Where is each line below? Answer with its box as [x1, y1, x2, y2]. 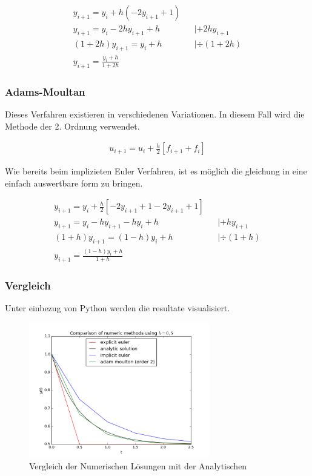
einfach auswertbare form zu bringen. [5, 176, 143, 189]
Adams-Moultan [5, 84, 85, 99]
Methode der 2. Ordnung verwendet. [5, 119, 140, 132]
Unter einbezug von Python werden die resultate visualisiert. [5, 302, 230, 314]
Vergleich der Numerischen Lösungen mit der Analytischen [29, 460, 247, 472]
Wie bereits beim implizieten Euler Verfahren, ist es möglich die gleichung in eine [5, 165, 307, 177]
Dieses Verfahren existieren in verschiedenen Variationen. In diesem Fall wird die [5, 108, 305, 120]
